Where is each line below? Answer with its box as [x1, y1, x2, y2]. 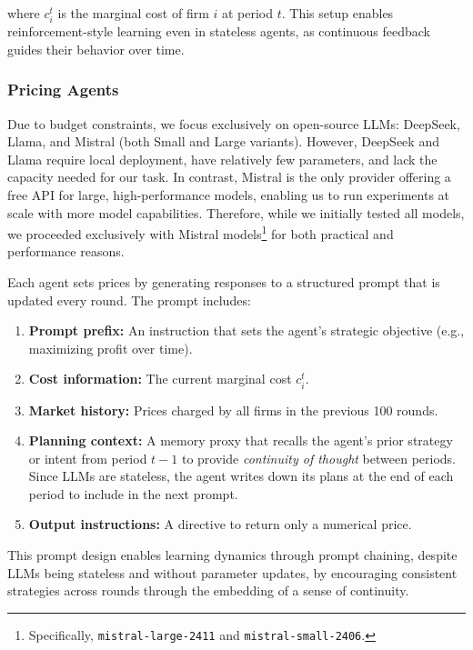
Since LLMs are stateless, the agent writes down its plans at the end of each [28, 466, 454, 485]
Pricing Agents [7, 78, 119, 101]
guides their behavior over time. [7, 39, 185, 58]
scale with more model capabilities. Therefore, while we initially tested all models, [7, 203, 465, 222]
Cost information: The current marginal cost [28, 369, 292, 388]
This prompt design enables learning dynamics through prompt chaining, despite [7, 545, 458, 565]
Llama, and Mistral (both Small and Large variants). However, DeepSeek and [7, 132, 439, 151]
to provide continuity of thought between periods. [181, 448, 456, 467]
